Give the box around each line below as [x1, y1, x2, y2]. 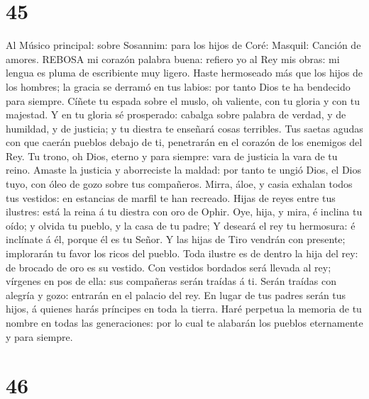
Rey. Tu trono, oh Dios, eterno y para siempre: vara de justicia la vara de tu [6, 148, 338, 163]
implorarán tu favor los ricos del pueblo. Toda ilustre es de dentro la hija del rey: [6, 246, 358, 261]
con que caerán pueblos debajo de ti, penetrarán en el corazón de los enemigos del [6, 135, 363, 150]
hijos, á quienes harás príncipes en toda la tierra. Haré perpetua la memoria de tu [6, 301, 362, 316]
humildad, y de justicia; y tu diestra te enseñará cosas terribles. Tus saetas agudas [6, 120, 363, 135]
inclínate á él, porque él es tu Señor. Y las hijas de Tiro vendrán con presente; [6, 232, 346, 247]
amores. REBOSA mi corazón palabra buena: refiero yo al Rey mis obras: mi [6, 51, 340, 66]
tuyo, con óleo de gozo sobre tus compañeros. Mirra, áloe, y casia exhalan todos [6, 176, 353, 191]
